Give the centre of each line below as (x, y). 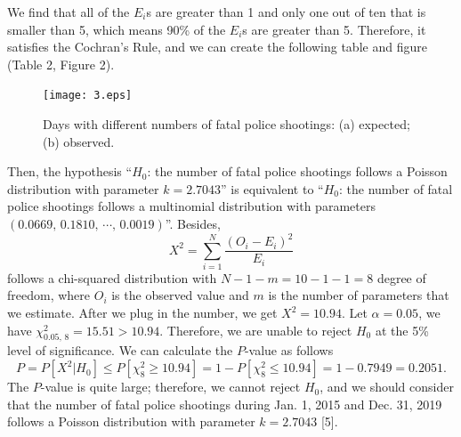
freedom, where (49, 295)
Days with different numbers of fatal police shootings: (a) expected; (226, 124)
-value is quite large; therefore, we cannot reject (170, 387)
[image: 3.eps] (88, 96)
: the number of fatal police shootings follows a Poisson (297, 171)
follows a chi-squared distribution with (112, 277)
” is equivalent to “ (272, 188)
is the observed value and (180, 295)
